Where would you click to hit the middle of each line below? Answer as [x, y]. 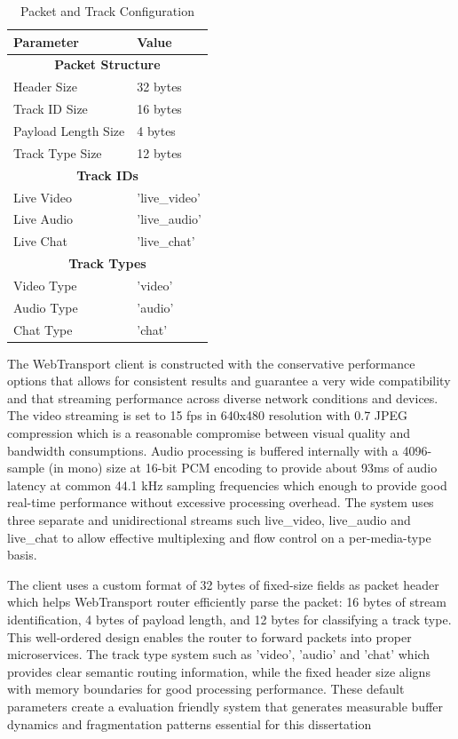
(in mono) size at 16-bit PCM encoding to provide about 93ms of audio [243, 468]
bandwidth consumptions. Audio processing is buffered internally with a [203, 450]
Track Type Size [58, 152]
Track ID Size [51, 109]
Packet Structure [107, 64]
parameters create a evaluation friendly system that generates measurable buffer [225, 706]
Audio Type [46, 307]
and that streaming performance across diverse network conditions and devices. [223, 397]
